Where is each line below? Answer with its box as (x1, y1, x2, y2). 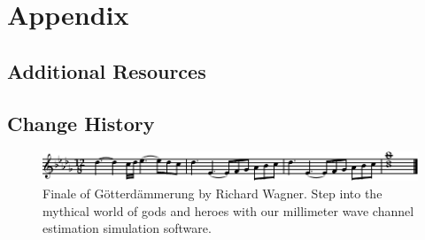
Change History (7, 109, 155, 136)
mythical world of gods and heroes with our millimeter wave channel (42, 201, 414, 220)
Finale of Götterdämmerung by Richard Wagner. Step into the (42, 184, 382, 203)
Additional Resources (7, 57, 206, 84)
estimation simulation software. (42, 219, 212, 237)
